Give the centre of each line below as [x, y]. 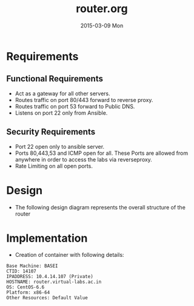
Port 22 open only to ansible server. [60, 146]
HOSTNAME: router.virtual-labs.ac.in [54, 282]
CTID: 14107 [21, 271]
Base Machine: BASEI [32, 266]
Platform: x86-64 [28, 293]
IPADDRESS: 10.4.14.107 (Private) [50, 277]
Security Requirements [51, 132]
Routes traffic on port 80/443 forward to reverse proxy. [84, 100]
